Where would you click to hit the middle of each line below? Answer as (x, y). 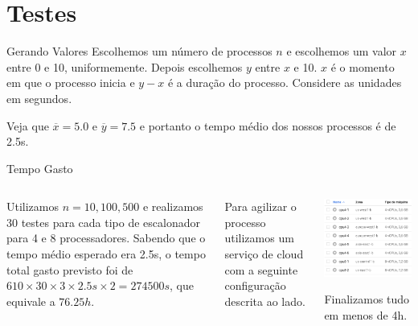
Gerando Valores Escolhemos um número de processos (139, 51)
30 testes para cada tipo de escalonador (104, 222)
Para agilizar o (260, 206)
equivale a (31, 301)
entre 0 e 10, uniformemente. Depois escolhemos (125, 66)
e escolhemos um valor (342, 51)
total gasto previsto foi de (70, 269)
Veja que (28, 125)
